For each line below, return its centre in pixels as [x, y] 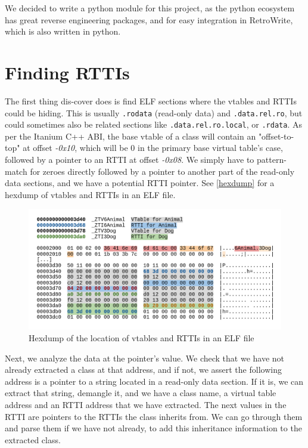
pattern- [271, 159]
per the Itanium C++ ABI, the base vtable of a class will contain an [130, 136]
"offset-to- [276, 136]
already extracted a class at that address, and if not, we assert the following [143, 370]
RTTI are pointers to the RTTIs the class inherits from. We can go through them [154, 416]
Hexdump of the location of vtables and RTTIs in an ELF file [141, 338]
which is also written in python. [63, 31]
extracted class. [33, 439]
